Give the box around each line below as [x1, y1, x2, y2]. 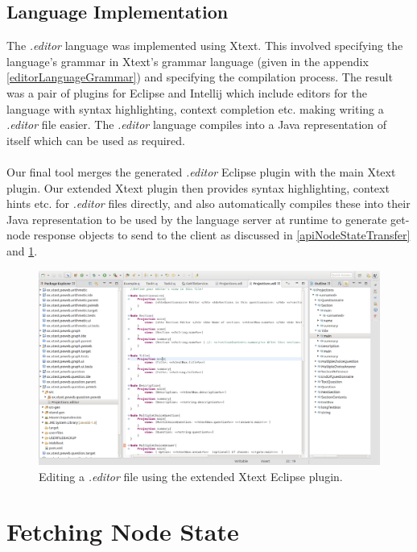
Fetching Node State [6, 515, 239, 548]
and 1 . [6, 242, 38, 259]
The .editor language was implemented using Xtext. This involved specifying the [6, 37, 403, 54]
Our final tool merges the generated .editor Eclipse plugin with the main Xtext [6, 163, 396, 180]
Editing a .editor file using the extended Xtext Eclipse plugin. [39, 467, 343, 484]
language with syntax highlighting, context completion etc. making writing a [6, 100, 384, 117]
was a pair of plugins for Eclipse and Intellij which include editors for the [6, 84, 367, 101]
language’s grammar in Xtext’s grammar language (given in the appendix [6, 52, 369, 69]
